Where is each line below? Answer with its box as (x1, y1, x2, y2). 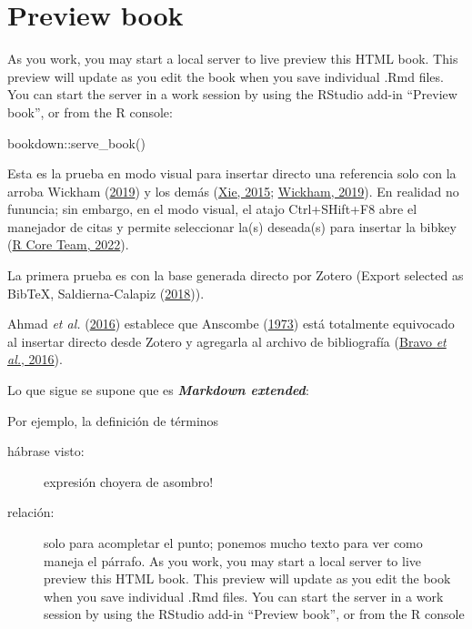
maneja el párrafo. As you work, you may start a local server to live (44, 551, 421, 570)
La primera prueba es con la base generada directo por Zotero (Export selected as (7, 266, 464, 285)
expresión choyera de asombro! (44, 472, 214, 491)
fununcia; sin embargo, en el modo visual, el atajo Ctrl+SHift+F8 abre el (7, 199, 417, 218)
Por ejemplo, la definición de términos (7, 411, 219, 430)
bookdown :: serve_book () (7, 133, 146, 152)
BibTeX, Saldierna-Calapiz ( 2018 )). (7, 283, 205, 302)
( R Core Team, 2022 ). (7, 235, 129, 254)
